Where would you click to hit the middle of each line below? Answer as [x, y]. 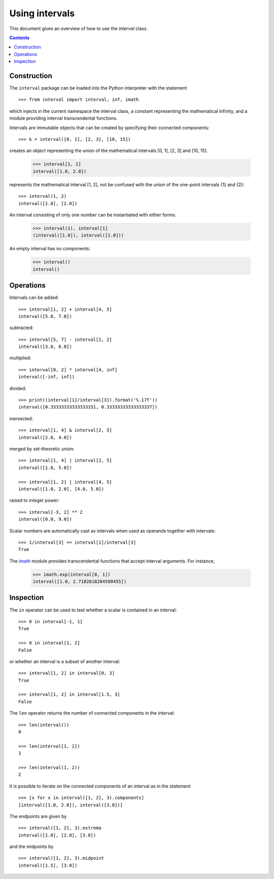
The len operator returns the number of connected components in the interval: [92, 713]
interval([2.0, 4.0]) [45, 437]
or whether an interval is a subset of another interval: [65, 661]
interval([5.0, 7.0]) [45, 316]
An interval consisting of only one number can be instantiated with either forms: [93, 215]
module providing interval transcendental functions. [63, 118]
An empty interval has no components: [50, 249]
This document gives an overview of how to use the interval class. [79, 28]
